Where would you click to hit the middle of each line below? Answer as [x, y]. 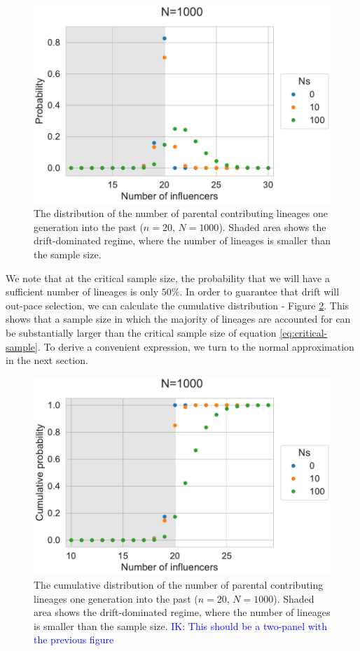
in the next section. [47, 360]
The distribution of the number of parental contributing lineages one [181, 213]
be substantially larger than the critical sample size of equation [141, 332]
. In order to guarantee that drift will [259, 292]
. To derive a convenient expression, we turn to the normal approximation [196, 346]
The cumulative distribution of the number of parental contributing [179, 585]
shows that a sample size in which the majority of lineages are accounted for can [178, 319]
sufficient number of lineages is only [82, 292]
